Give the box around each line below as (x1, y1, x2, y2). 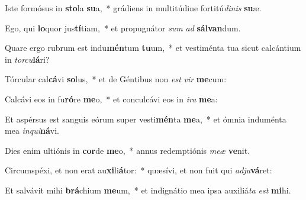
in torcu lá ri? (5, 53, 50, 65)
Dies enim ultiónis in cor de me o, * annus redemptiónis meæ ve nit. (5, 144, 250, 156)
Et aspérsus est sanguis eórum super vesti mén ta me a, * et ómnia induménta (5, 112, 286, 125)
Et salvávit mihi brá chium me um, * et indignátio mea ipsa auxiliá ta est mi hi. (5, 183, 291, 196)
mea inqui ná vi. (5, 124, 59, 137)
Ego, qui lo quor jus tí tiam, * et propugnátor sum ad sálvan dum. (5, 21, 241, 34)
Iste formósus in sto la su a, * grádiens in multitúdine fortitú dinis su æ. (5, 2, 262, 14)
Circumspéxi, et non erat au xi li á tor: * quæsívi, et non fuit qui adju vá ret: (5, 164, 272, 176)
